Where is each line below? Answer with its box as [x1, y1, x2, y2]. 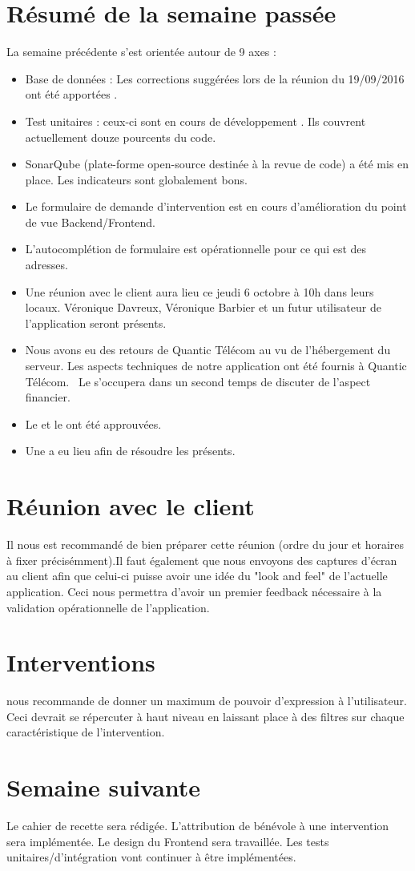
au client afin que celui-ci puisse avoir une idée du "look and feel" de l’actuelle [6, 567, 388, 584]
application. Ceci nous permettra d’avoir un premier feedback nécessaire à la [6, 583, 382, 599]
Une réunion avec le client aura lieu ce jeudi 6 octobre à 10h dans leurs [25, 283, 374, 300]
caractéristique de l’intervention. [6, 724, 165, 740]
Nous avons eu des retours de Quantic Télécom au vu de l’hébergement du [25, 341, 391, 358]
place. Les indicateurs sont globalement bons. [25, 171, 248, 188]
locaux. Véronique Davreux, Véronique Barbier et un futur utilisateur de [25, 299, 381, 316]
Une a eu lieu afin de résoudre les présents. [25, 442, 236, 459]
